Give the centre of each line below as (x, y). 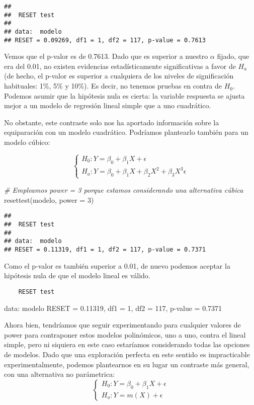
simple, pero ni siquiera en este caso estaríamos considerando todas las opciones (127, 344)
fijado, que (233, 56)
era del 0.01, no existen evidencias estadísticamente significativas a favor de (120, 66)
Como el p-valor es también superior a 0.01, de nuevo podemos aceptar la (117, 265)
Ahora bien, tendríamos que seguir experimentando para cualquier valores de (122, 325)
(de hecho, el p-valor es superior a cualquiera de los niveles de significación (119, 76)
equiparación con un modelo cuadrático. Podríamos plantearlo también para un (126, 132)
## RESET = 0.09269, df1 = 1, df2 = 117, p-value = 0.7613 (105, 40)
